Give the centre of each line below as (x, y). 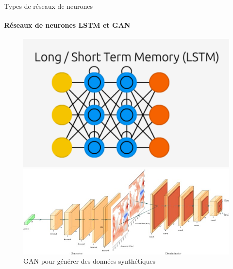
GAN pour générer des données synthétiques (89, 261)
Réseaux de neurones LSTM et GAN (67, 25)
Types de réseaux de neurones (49, 6)
